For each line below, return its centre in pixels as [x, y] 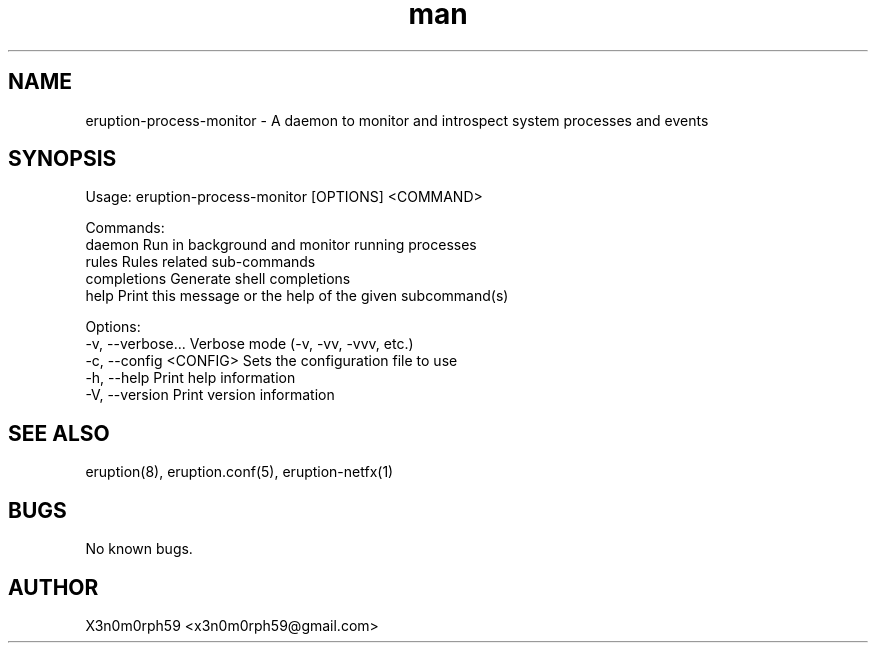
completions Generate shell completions [218, 279]
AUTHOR [53, 587]
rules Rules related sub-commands [200, 262]
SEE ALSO [59, 433]
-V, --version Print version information [210, 395]
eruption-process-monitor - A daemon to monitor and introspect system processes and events [397, 120]
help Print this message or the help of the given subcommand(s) [297, 296]
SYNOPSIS [62, 159]
